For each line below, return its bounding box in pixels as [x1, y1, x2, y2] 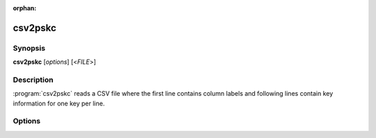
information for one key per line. [13, 99, 105, 107]
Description [13, 75, 54, 85]
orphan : [13, 4, 37, 12]
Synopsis [13, 43, 45, 53]
